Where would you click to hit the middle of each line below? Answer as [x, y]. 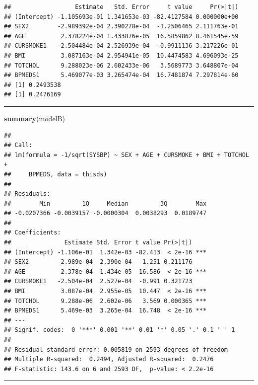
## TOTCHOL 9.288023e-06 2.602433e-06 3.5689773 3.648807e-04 [121, 65]
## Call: [18, 145]
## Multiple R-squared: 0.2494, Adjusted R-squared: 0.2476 [109, 359]
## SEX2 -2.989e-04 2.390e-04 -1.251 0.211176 [98, 262]
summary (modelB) [34, 118]
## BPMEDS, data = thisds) [56, 174]
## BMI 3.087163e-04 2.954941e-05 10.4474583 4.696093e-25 [121, 55]
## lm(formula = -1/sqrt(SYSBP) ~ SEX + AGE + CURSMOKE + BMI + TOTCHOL [127, 155]
